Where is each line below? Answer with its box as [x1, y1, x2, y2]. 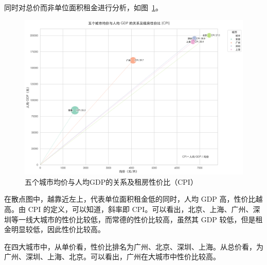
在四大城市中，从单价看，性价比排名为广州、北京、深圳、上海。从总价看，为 [4, 241, 263, 252]
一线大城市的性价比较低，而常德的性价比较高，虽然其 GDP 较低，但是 [18, 214, 256, 224]
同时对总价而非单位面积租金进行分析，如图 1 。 [4, 2, 163, 12]
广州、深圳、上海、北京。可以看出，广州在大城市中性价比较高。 [4, 251, 220, 262]
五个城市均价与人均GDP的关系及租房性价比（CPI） [25, 176, 198, 187]
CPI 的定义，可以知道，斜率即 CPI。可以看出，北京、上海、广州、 [28, 203, 253, 214]
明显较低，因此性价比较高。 [11, 224, 105, 235]
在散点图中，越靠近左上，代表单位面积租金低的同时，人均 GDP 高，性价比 [4, 193, 256, 204]
